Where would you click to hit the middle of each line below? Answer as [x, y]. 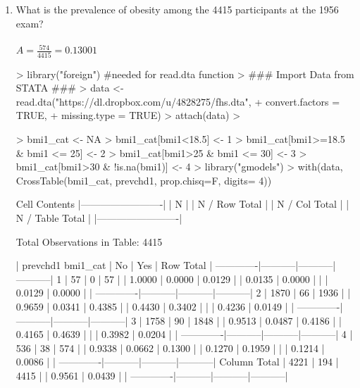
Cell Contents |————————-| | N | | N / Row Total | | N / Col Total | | [182, 204]
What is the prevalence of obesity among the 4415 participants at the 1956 [177, 9]
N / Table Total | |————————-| [99, 217]
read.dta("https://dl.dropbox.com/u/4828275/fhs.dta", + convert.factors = [178, 101]
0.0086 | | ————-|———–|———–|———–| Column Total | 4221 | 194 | [177, 362]
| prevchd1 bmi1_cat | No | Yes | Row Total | [114, 265]
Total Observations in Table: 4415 [89, 241]
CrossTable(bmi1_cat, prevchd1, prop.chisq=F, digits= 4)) [144, 180]
